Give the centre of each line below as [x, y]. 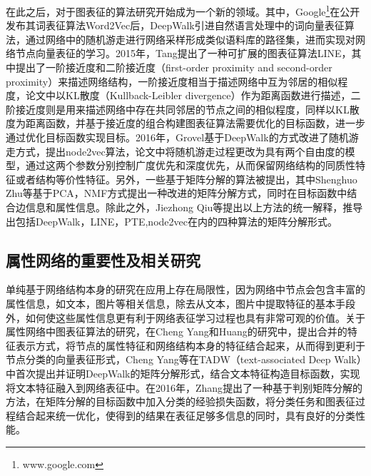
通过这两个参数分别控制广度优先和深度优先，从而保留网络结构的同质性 [190, 165]
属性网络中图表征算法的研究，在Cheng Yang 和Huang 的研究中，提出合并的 [177, 331]
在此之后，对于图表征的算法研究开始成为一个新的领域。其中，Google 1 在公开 [183, 10]
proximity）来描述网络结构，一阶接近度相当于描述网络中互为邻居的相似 [172, 81]
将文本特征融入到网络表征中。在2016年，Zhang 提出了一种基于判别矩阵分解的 [184, 387]
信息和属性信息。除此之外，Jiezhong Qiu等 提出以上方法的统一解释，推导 [194, 207]
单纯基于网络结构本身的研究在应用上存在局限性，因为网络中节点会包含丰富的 [185, 289]
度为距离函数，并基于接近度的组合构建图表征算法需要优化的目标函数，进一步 [185, 123]
